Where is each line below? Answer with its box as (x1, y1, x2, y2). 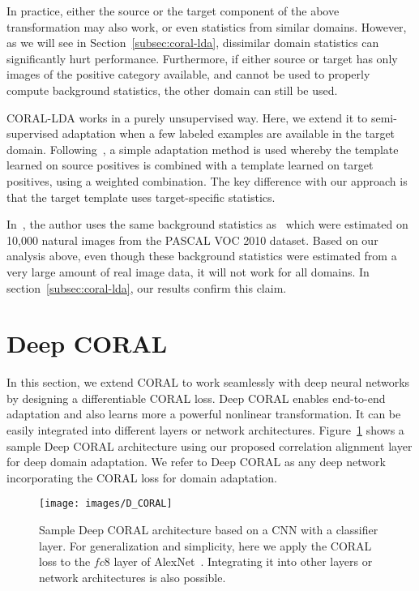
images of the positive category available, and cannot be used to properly (6, 66, 370, 83)
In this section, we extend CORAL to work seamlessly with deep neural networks (6, 374, 410, 391)
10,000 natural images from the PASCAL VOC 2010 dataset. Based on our (6, 231, 378, 248)
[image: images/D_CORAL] (39, 498, 173, 510)
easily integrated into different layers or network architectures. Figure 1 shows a (6, 422, 404, 438)
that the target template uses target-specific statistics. (6, 188, 276, 205)
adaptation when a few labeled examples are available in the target (62, 125, 395, 142)
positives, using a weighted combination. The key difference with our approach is (6, 172, 408, 189)
